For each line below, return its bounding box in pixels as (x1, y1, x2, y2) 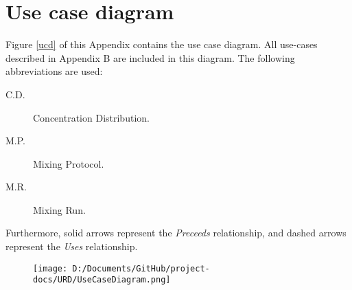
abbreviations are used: (5, 64, 103, 78)
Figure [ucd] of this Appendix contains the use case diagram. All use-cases (5, 37, 318, 52)
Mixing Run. (33, 202, 86, 216)
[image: (33, 263, 68, 274)
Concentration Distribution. (33, 110, 150, 124)
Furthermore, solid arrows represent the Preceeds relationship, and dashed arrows (5, 225, 347, 240)
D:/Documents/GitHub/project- (72, 263, 210, 274)
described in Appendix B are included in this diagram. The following (5, 50, 295, 65)
